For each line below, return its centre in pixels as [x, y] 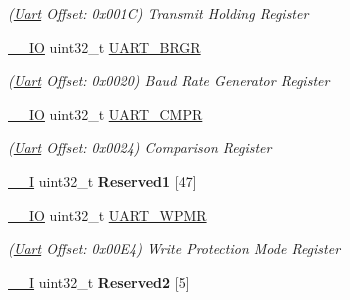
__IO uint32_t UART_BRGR [104, 46]
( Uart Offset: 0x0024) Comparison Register [140, 147]
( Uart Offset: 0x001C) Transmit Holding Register [158, 13]
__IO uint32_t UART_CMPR [105, 113]
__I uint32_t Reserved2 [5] [99, 281]
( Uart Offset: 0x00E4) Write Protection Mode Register [174, 248]
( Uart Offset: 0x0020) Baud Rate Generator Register [169, 80]
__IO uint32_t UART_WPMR [107, 214]
